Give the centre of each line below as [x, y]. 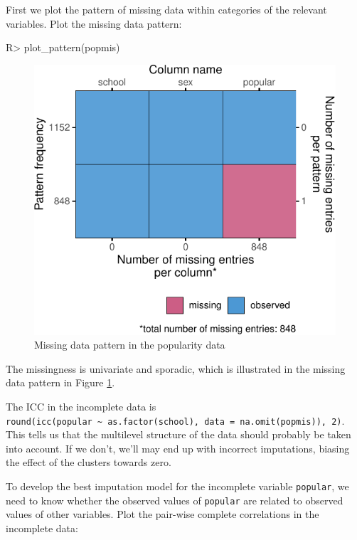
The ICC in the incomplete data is [81, 407]
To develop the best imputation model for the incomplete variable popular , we [177, 486]
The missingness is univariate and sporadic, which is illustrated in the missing [176, 368]
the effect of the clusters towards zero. [89, 462]
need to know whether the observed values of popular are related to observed [175, 500]
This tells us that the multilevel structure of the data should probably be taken [178, 434]
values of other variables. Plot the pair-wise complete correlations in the [162, 514]
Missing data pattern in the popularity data [130, 345]
